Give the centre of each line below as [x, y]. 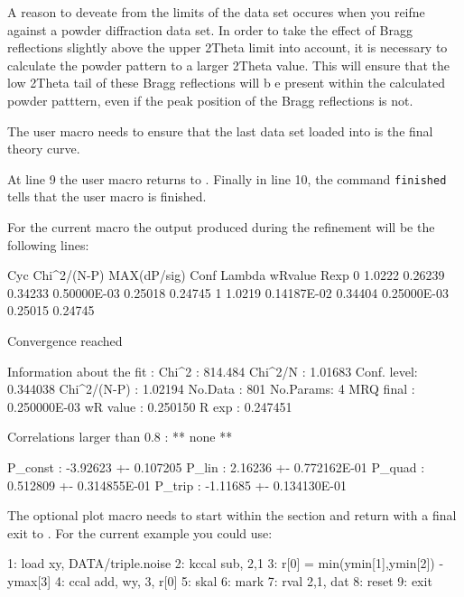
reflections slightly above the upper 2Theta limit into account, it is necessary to [227, 47]
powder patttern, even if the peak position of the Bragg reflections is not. [210, 100]
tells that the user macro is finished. [107, 196]
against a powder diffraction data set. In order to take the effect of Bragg [210, 29]
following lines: [48, 244]
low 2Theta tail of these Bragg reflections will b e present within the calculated [227, 83]
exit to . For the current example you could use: [140, 532]
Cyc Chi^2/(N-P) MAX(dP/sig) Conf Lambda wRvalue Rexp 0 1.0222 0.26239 [226, 275]
